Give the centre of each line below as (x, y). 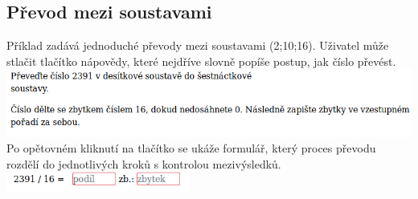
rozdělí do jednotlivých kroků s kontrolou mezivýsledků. (144, 163)
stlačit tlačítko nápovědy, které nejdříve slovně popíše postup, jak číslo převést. (201, 61)
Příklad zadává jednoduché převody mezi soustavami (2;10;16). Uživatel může (198, 45)
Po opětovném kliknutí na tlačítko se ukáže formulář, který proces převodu (191, 148)
